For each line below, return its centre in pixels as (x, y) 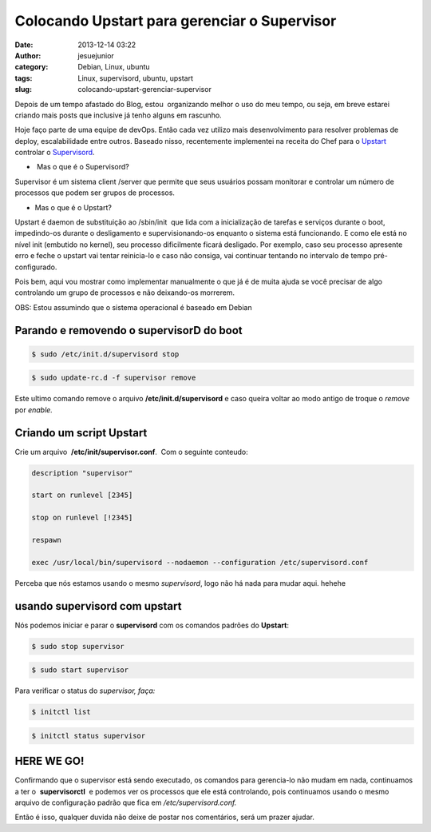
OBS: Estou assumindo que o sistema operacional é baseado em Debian (133, 307)
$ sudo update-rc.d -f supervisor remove (114, 378)
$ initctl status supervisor (89, 736)
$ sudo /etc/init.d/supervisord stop (105, 354)
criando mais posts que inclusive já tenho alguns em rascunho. (119, 115)
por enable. (34, 410)
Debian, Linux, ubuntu (114, 67)
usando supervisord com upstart (98, 606)
